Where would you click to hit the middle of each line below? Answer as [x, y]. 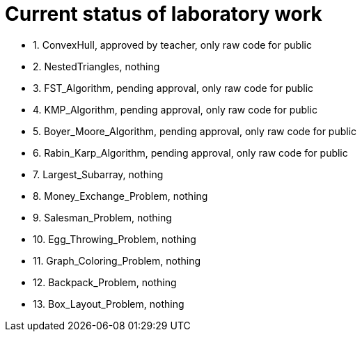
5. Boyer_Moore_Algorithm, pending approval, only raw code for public [195, 131]
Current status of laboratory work [164, 14]
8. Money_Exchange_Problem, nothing [120, 196]
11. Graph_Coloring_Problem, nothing [117, 260]
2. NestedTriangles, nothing [96, 66]
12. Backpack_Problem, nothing [105, 282]
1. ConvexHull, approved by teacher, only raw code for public [172, 45]
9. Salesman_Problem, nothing [102, 217]
